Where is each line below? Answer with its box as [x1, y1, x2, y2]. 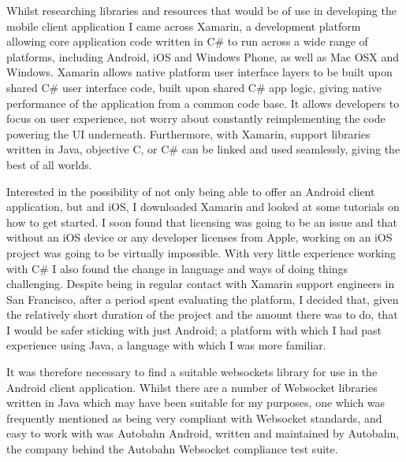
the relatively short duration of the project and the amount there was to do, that [6, 306, 398, 323]
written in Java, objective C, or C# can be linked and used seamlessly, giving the [6, 141, 400, 157]
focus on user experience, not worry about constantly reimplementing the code [6, 110, 386, 127]
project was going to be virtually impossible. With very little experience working [6, 244, 396, 261]
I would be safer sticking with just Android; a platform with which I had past [6, 321, 382, 338]
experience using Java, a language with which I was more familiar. [6, 337, 326, 353]
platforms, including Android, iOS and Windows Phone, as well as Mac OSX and [6, 48, 400, 65]
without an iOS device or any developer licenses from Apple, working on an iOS [6, 229, 393, 246]
